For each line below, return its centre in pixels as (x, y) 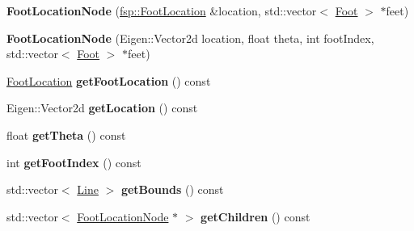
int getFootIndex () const (74, 162)
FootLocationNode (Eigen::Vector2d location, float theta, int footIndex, (190, 38)
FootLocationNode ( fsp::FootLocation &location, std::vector (162, 10)
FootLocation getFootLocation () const (109, 80)
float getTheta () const (66, 134)
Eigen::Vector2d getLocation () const (102, 108)
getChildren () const (256, 216)
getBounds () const (172, 189)
